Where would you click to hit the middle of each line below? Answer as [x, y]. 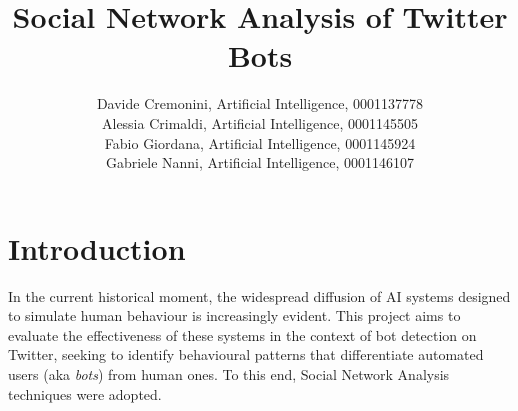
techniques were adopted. [85, 393]
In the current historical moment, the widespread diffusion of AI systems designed [259, 295]
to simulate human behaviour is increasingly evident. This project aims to [234, 315]
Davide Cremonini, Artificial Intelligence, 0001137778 [260, 103]
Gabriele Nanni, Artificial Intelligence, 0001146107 [260, 162]
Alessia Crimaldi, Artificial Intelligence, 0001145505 [259, 122]
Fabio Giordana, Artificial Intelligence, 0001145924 [260, 142]
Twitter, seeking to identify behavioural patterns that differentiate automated [246, 354]
